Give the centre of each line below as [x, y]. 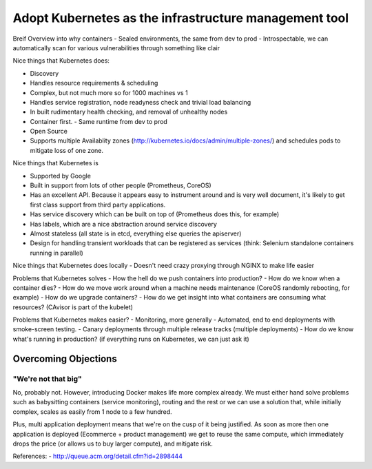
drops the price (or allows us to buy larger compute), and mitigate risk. [113, 444]
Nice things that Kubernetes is [56, 163]
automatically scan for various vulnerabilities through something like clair [116, 48]
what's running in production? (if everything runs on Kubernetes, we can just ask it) [131, 339]
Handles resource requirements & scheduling [94, 83]
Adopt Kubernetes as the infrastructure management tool [181, 18]
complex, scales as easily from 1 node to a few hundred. [92, 411]
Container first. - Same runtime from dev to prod [99, 121]
